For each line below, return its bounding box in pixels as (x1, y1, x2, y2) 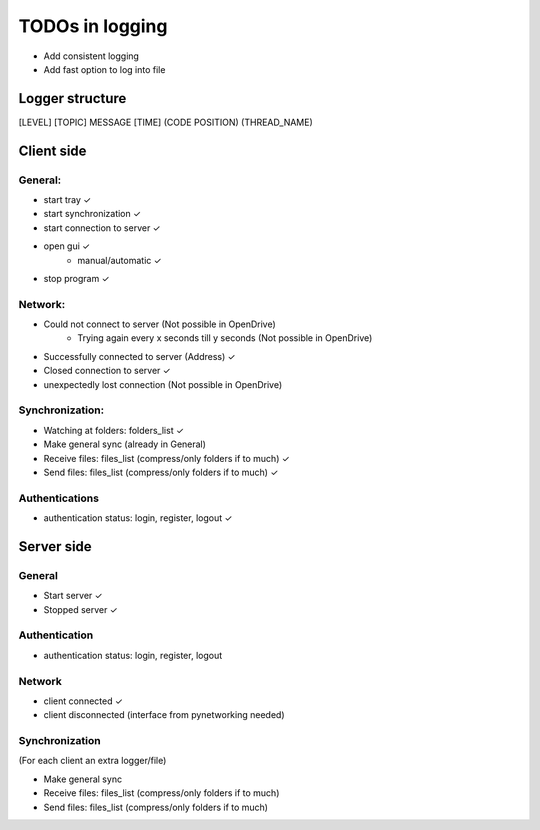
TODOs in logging (18, 15, 168, 37)
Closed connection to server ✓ (43, 365, 171, 377)
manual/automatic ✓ (77, 254, 162, 266)
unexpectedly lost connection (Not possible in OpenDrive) (43, 378, 283, 390)
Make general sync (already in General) (43, 438, 207, 450)
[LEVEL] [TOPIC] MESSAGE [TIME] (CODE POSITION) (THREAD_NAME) (18, 116, 314, 128)
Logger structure (18, 90, 127, 107)
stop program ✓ (43, 272, 110, 284)
